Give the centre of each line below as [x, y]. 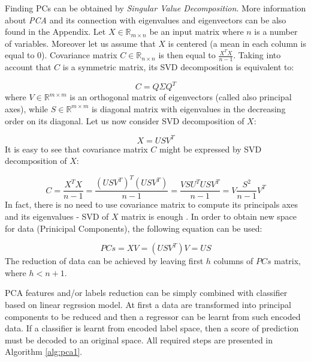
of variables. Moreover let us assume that [80, 43]
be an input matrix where [197, 32]
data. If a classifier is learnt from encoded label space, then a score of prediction [152, 328]
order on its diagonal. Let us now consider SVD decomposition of [125, 120]
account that [28, 67]
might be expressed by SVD [210, 149]
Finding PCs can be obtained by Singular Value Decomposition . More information [155, 8]
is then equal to [187, 55]
